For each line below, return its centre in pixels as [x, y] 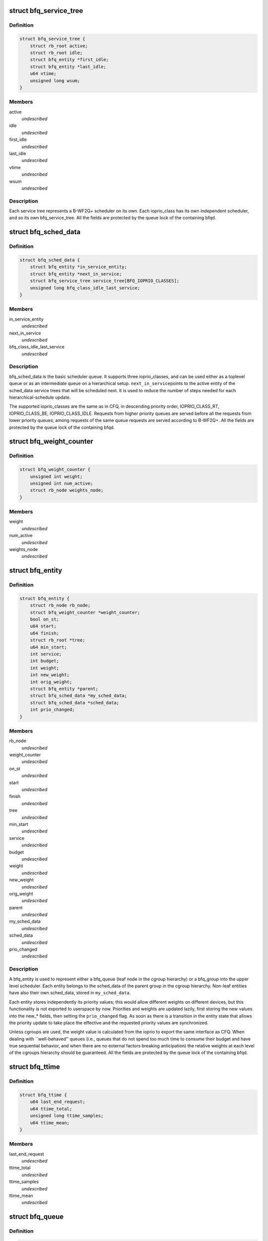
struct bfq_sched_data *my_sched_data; [79, 696]
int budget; [45, 661]
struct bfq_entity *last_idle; [68, 67]
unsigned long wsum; [55, 80]
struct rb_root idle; [56, 53]
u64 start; [43, 626]
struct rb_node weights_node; [67, 490]
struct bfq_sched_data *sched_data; [74, 703]
